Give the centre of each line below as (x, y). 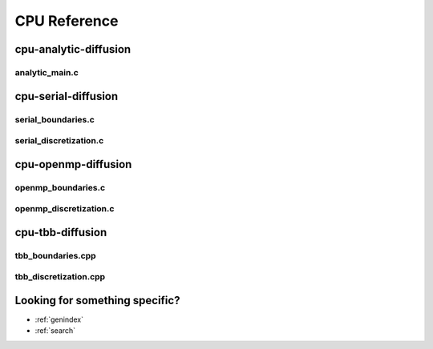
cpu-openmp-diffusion (73, 164)
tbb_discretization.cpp (60, 277)
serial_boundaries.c (55, 119)
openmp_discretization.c (65, 209)
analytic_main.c (47, 72)
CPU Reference (67, 21)
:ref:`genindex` (59, 319)
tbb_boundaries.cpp (55, 255)
